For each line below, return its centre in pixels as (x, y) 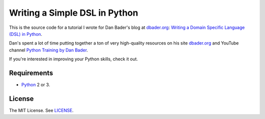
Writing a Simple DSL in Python (74, 13)
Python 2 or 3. (36, 85)
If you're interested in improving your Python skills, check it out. (74, 59)
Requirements (31, 73)
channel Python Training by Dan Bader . (49, 50)
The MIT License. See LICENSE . (41, 110)
